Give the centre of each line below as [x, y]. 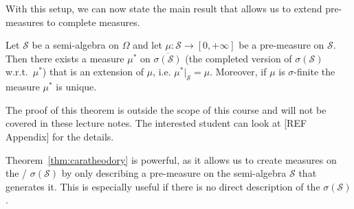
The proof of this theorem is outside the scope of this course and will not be [166, 109]
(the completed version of [239, 58]
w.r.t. [17, 72]
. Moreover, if [238, 72]
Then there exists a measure [65, 58]
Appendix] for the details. [60, 136]
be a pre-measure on [281, 45]
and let [147, 45]
